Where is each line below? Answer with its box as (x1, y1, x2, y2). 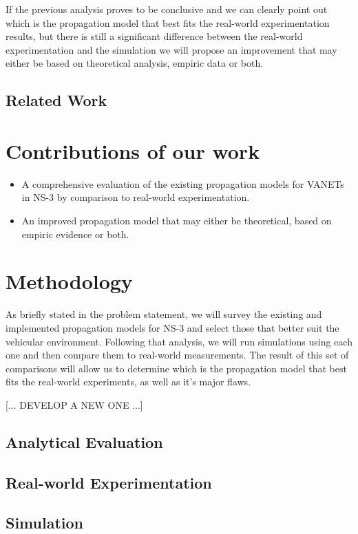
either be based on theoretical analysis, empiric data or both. (6, 56, 264, 70)
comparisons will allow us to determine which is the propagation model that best (6, 361, 347, 375)
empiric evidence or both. (21, 226, 129, 241)
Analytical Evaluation (6, 431, 163, 452)
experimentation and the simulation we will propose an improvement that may (6, 42, 337, 56)
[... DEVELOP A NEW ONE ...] (6, 397, 143, 412)
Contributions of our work (6, 136, 260, 164)
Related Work (6, 89, 107, 111)
